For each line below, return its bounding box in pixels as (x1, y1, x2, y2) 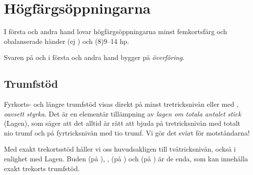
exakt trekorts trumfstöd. (4, 163, 80, 173)
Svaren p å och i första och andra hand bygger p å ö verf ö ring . (4, 52, 185, 62)
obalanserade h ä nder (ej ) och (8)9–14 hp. (4, 36, 129, 46)
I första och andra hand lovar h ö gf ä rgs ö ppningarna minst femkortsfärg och (4, 26, 227, 37)
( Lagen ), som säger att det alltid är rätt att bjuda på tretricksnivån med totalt (4, 118, 241, 128)
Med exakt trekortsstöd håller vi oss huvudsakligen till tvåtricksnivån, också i (4, 144, 236, 154)
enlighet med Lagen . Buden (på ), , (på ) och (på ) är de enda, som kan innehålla (4, 154, 248, 164)
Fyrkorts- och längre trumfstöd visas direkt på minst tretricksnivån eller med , (4, 99, 239, 109)
